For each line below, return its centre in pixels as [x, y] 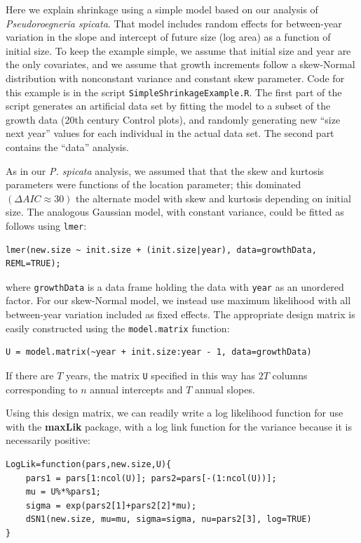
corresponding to [42, 389]
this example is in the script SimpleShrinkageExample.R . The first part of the [174, 92]
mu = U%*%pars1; [63, 492]
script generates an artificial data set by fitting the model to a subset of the [168, 106]
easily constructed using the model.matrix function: [118, 328]
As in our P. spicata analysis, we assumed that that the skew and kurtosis [165, 170]
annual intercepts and [136, 389]
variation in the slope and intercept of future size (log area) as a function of [168, 37]
